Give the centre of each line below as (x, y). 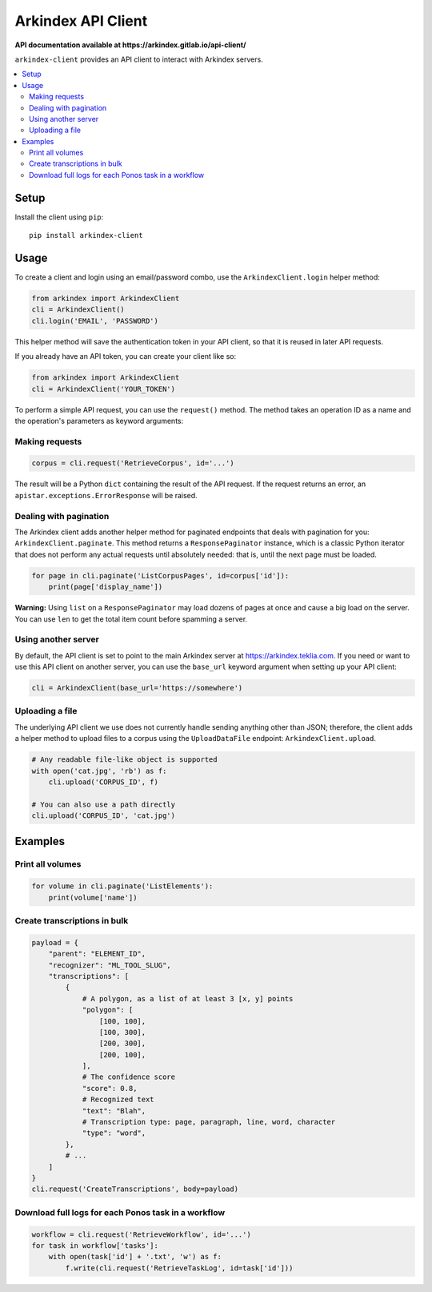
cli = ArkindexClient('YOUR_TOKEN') (104, 389)
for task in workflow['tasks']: (95, 1245)
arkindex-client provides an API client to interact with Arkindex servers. (139, 59)
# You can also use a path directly (104, 804)
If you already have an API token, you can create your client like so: (126, 356)
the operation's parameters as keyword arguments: (99, 421)
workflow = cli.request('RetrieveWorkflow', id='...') (141, 1234)
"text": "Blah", (114, 1111)
